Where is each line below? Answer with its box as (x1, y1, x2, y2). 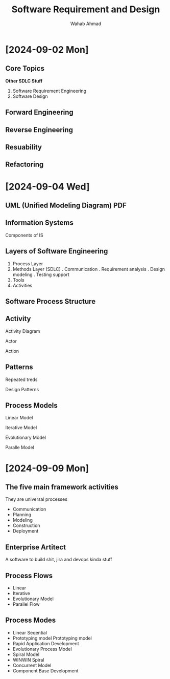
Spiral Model (12, 651, 40, 657)
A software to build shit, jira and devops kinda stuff (5, 557, 112, 563)
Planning (12, 512, 32, 518)
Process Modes (5, 616, 56, 625)
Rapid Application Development (12, 640, 79, 646)
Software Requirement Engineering (12, 88, 87, 94)
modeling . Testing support (12, 271, 70, 278)
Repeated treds (5, 376, 38, 383)
